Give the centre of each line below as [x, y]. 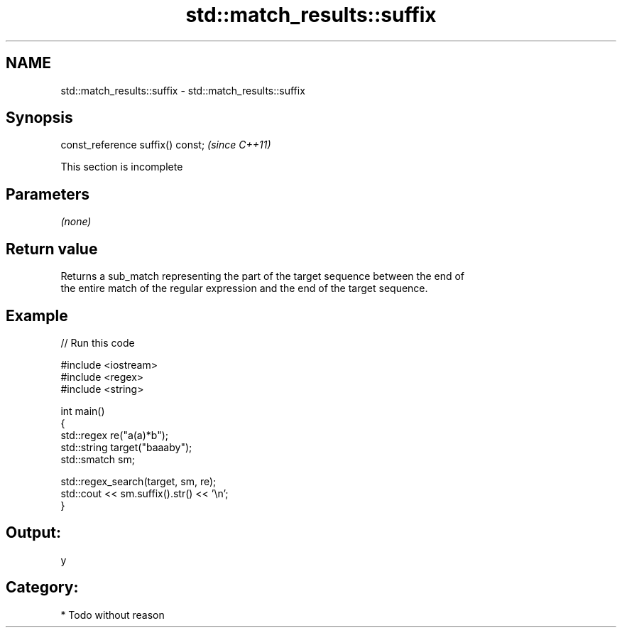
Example [37, 315]
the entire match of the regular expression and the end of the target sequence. [244, 288]
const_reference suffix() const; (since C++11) [166, 145]
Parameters [48, 194]
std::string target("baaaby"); [126, 447]
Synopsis [39, 118]
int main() [83, 411]
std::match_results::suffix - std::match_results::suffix [183, 90]
